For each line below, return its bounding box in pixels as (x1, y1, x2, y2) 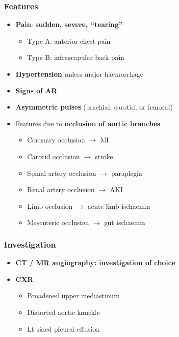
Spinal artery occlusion (27, 168, 96, 178)
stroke (95, 151, 113, 161)
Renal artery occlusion (27, 184, 95, 195)
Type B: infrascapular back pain (27, 52, 125, 62)
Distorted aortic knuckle (27, 307, 100, 317)
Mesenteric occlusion (27, 217, 89, 227)
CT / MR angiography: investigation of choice (15, 257, 176, 268)
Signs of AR (15, 85, 57, 95)
